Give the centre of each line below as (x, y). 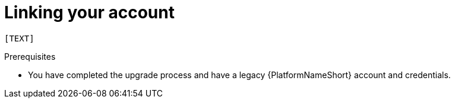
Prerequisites (30, 56)
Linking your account (89, 12)
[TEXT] (19, 38)
